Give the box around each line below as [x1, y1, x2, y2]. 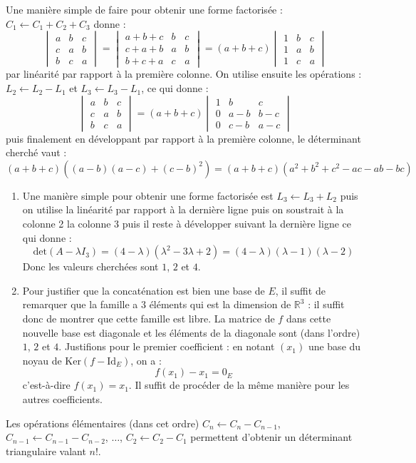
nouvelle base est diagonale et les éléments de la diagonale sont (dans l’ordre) [22, 325, 360, 340]
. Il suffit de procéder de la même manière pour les [128, 377, 350, 392]
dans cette [286, 310, 331, 325]
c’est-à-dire [22, 377, 71, 392]
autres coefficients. [22, 391, 103, 406]
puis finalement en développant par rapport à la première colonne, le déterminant [6, 131, 361, 146]
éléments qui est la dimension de [149, 297, 291, 312]
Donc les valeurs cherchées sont [22, 259, 159, 274]
